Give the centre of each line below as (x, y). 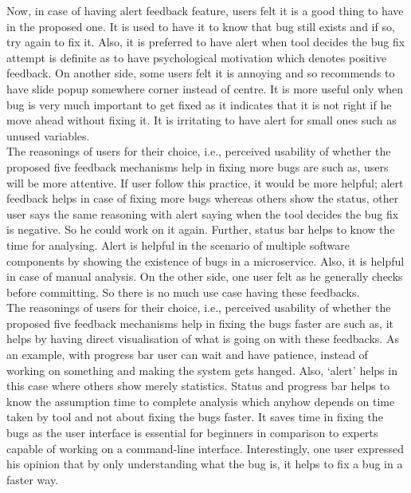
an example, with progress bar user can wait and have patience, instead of (187, 355)
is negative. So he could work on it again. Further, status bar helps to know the (201, 229)
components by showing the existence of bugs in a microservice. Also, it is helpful (205, 260)
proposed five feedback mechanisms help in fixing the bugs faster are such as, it (200, 323)
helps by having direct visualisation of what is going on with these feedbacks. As (203, 339)
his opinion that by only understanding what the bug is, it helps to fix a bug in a (205, 464)
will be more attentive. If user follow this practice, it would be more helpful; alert (205, 182)
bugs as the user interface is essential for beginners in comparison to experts (192, 433)
